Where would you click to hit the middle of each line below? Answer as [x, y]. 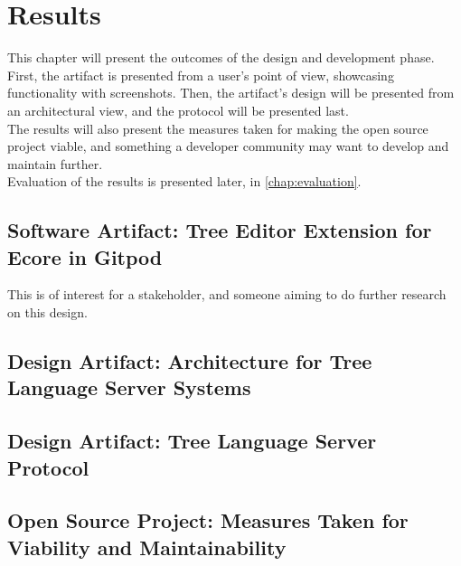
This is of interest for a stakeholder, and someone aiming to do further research [227, 294]
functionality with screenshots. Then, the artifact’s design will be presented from [231, 93]
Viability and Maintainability [147, 547]
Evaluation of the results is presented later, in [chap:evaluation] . [184, 181]
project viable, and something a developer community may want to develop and [228, 146]
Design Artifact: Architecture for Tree [190, 361]
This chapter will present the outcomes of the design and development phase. [221, 57]
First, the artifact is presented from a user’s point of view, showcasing [201, 75]
